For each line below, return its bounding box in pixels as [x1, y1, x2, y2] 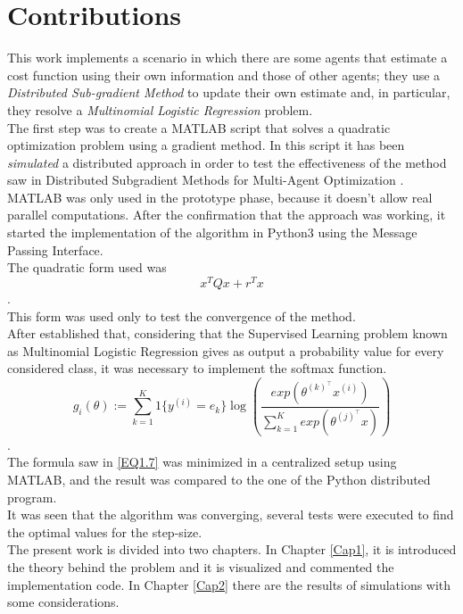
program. [7, 487, 57, 506]
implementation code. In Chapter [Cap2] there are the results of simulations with [7, 575, 451, 593]
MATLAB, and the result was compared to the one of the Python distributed [7, 470, 431, 489]
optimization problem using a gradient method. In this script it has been [7, 136, 405, 154]
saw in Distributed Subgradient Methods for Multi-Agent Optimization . [7, 170, 404, 189]
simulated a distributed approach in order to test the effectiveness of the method [7, 153, 447, 171]
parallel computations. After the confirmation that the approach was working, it [7, 205, 446, 224]
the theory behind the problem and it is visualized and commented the [7, 557, 394, 576]
